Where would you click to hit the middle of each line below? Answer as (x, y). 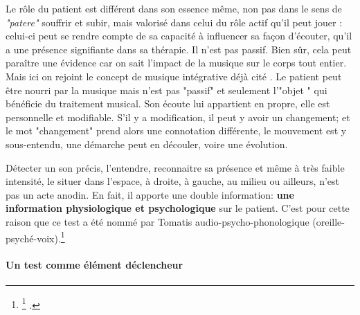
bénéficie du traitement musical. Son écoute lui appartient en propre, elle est (168, 103)
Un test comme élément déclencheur (94, 265)
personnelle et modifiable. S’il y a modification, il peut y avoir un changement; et (178, 117)
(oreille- (328, 221)
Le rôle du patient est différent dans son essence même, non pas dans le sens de (174, 8)
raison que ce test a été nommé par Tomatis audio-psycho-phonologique (157, 221)
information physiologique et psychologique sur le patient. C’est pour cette (178, 208)
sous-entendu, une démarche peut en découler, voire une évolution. (147, 144)
